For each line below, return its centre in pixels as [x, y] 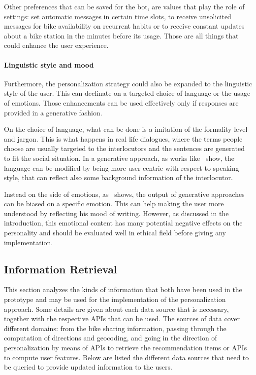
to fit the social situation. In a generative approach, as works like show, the [119, 158]
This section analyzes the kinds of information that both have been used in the [123, 289]
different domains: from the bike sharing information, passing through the [115, 328]
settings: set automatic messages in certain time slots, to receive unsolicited [118, 16]
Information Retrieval [61, 269]
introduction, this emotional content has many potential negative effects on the [123, 223]
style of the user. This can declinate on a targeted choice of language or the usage [127, 93]
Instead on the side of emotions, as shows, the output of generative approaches [124, 194]
